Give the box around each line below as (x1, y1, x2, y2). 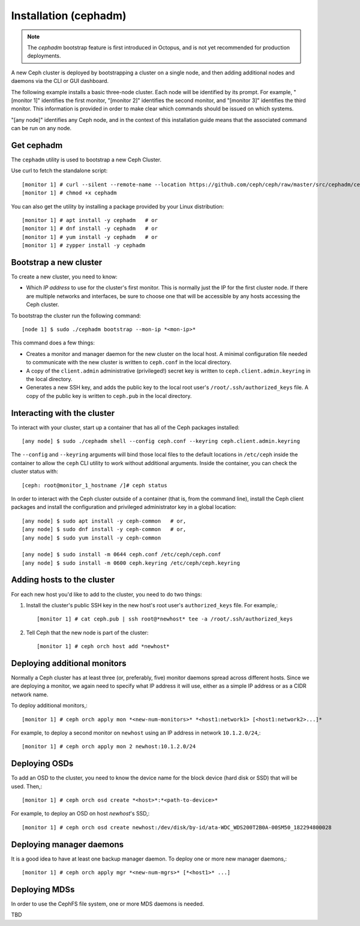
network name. (11, 691, 49, 698)
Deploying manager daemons (11, 839, 124, 849)
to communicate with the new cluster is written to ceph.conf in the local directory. (26, 359, 232, 366)
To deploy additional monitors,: (11, 702, 88, 709)
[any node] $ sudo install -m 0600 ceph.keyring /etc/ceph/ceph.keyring (22, 559, 240, 567)
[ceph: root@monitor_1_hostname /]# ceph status (22, 482, 167, 489)
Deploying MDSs (11, 884, 75, 894)
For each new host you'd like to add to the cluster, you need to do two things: (11, 591, 202, 598)
